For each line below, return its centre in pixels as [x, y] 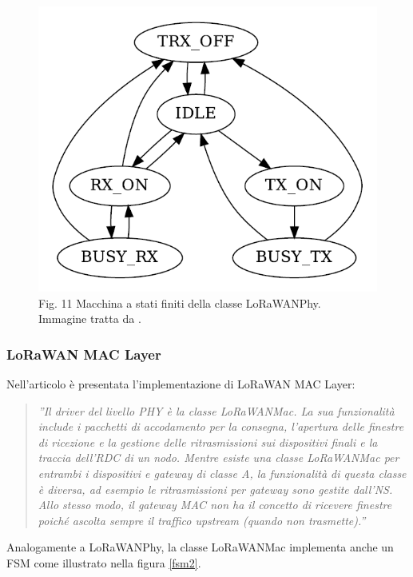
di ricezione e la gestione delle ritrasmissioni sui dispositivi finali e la [208, 442]
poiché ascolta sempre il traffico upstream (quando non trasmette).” [202, 520]
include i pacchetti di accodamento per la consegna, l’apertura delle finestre [221, 426]
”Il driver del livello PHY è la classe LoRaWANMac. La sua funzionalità [216, 410]
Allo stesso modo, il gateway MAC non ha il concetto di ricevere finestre [215, 505]
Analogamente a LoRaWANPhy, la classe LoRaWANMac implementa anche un [200, 547]
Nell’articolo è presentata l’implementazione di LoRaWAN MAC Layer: [181, 383]
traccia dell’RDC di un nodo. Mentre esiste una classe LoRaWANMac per [218, 458]
